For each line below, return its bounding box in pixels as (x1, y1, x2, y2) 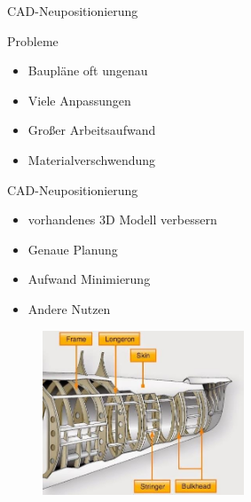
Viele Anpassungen (27, 90, 131, 109)
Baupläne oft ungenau (27, 61, 148, 80)
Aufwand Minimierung (27, 270, 151, 288)
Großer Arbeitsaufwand (27, 121, 156, 139)
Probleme (7, 31, 59, 50)
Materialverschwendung (27, 150, 156, 169)
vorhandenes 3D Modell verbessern (27, 210, 217, 229)
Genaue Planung (27, 239, 118, 258)
